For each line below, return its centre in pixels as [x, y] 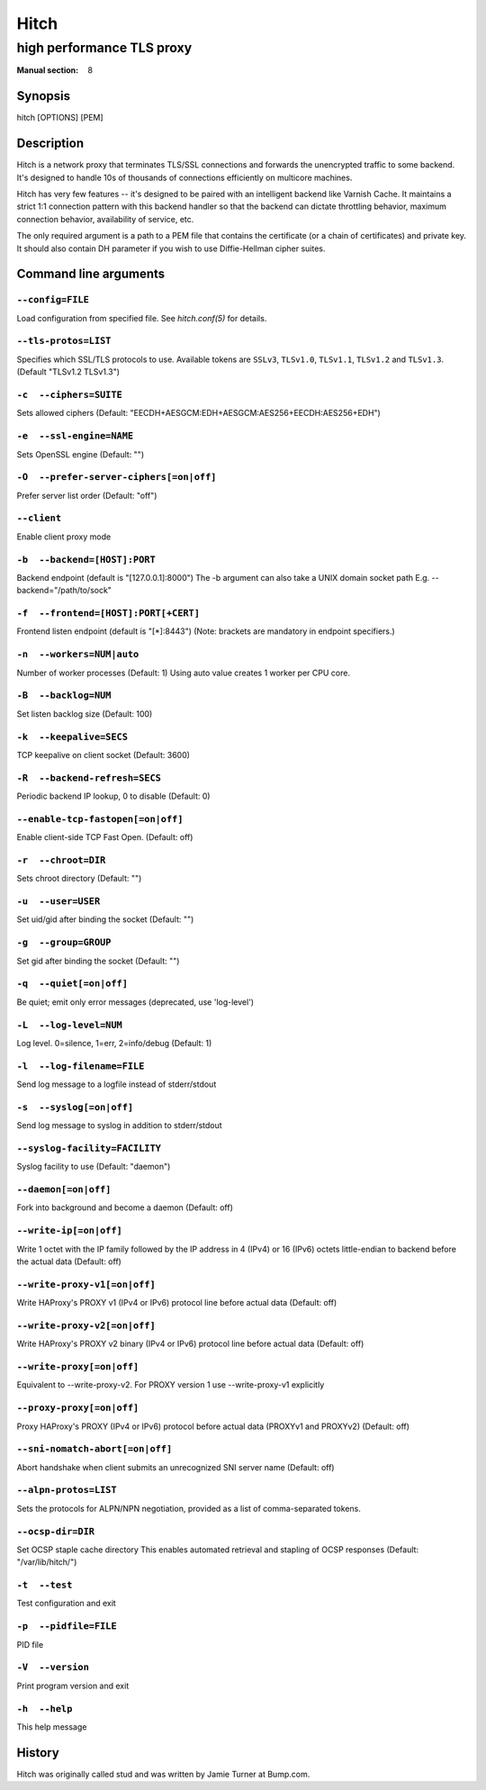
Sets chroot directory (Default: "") [79, 879]
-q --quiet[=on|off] [72, 984]
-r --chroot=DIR [61, 860]
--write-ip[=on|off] [70, 1231]
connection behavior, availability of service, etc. [105, 219]
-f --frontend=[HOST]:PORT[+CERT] [108, 614]
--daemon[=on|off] [64, 1190]
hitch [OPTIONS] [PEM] [60, 118]
